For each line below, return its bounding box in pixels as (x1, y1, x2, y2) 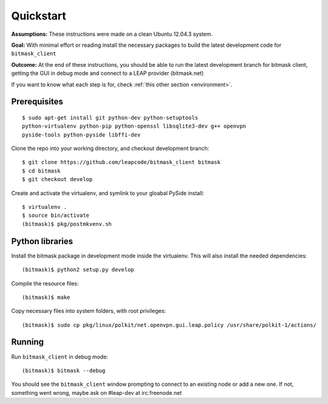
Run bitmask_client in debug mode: (11, 353, 109, 360)
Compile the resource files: (11, 279, 79, 287)
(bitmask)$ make (22, 293, 70, 301)
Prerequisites (11, 97, 63, 107)
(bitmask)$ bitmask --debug (22, 367, 106, 374)
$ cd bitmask (22, 167, 61, 174)
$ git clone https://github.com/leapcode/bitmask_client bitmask (22, 159, 221, 166)
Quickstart (11, 9, 67, 22)
